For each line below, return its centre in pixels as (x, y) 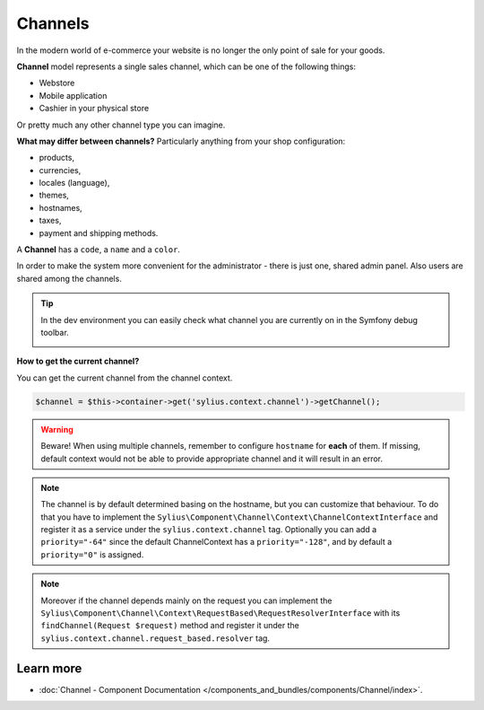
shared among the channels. (69, 278)
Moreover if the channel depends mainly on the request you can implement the (186, 600)
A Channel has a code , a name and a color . (99, 250)
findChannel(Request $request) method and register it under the (170, 626)
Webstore (57, 83)
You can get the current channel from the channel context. (125, 378)
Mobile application (73, 95)
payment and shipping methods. (99, 232)
